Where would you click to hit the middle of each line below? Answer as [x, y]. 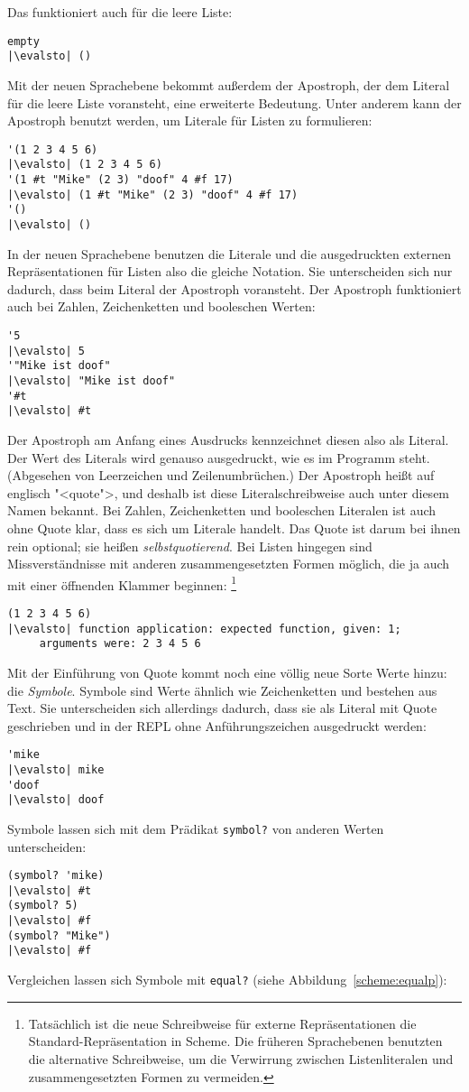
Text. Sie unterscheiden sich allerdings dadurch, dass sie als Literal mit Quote [222, 708]
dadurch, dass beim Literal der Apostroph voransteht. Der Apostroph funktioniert [234, 288]
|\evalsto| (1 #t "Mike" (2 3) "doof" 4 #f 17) [153, 194]
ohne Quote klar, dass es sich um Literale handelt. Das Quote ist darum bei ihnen [234, 527]
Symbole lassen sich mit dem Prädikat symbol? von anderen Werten [196, 828]
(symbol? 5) [43, 906]
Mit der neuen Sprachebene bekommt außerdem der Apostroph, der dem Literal [229, 84]
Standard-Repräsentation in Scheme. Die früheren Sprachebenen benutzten [235, 1041]
